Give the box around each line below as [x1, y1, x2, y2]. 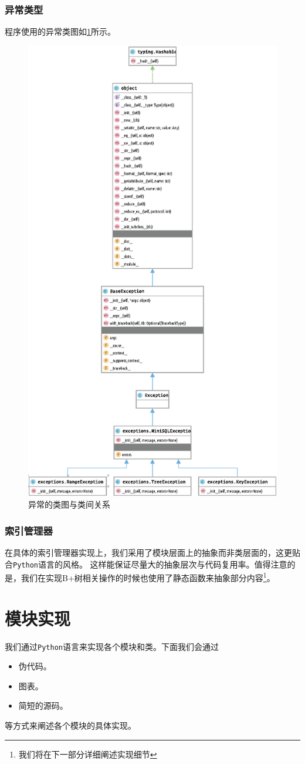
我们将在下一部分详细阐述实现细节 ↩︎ [18, 748, 157, 760]
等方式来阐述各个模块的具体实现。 [5, 719, 136, 732]
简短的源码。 [18, 699, 68, 712]
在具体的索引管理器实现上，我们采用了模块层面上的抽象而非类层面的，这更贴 [5, 546, 300, 558]
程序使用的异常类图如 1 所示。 [5, 25, 116, 38]
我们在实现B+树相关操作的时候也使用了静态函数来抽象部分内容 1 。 [21, 570, 275, 583]
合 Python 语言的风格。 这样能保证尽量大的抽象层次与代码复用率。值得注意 [5, 558, 287, 570]
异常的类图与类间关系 [28, 498, 110, 511]
